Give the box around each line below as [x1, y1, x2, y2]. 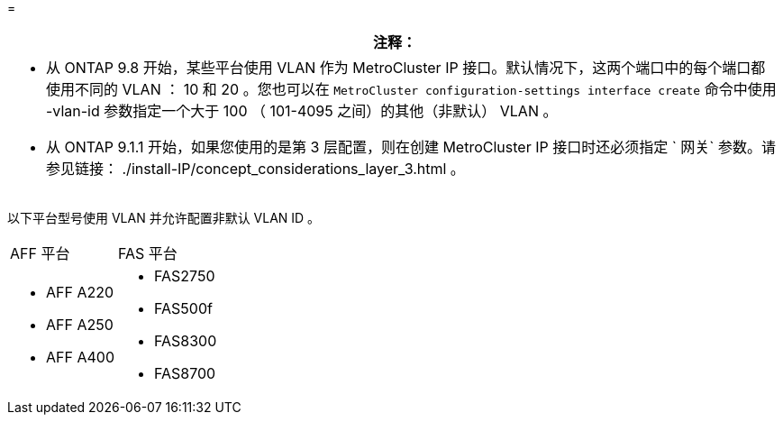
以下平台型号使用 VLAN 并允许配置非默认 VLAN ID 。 [7, 210, 321, 225]
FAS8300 [154, 332, 217, 350]
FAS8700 [154, 364, 216, 382]
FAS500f [154, 299, 213, 317]
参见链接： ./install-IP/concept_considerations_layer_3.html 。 [46, 160, 465, 178]
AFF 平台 [10, 244, 70, 262]
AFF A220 [46, 283, 114, 301]
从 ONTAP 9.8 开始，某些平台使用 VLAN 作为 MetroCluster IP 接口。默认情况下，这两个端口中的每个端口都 [46, 59, 766, 77]
